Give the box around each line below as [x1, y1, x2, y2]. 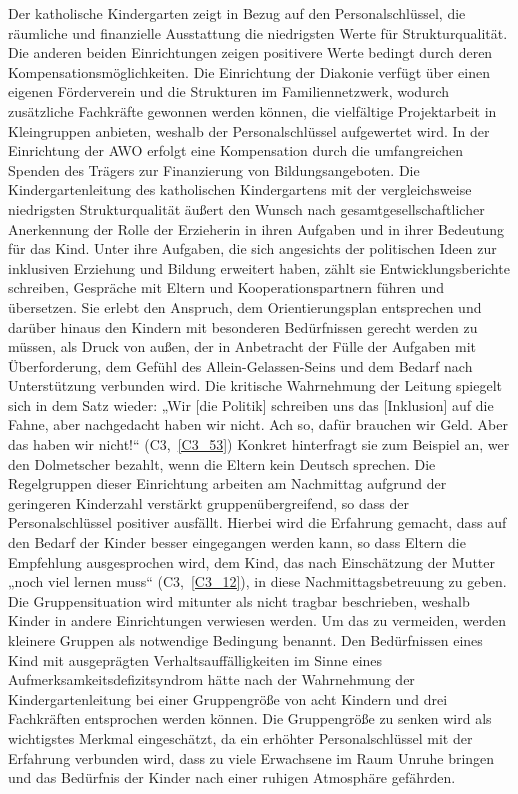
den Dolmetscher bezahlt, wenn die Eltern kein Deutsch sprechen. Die [8, 453, 436, 474]
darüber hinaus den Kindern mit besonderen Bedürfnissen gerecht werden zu [8, 316, 478, 337]
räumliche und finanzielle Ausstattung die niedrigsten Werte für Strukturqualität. [8, 22, 508, 43]
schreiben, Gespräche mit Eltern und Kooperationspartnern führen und [8, 277, 445, 298]
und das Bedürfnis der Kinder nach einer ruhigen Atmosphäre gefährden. [8, 767, 456, 788]
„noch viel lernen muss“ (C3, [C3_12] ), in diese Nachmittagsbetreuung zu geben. [8, 571, 507, 592]
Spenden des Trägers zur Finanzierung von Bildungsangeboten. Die [8, 159, 420, 180]
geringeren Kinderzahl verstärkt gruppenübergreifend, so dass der [8, 492, 409, 513]
